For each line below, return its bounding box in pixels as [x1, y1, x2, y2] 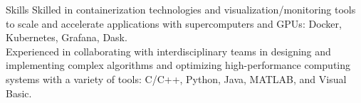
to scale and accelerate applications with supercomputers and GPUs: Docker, [6, 16, 342, 31]
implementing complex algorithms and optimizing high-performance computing [6, 58, 351, 72]
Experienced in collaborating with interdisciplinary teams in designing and [6, 43, 331, 58]
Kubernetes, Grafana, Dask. [6, 30, 127, 45]
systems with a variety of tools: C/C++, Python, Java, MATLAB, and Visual [6, 71, 347, 86]
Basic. [6, 85, 32, 100]
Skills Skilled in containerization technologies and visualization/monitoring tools [6, 2, 356, 16]
